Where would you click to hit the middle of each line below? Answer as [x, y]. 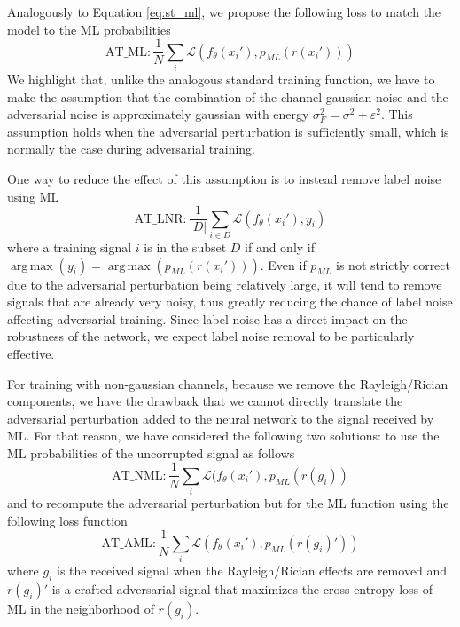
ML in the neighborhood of [81, 609]
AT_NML [137, 476]
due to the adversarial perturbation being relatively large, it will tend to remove [225, 284]
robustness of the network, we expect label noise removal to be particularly [211, 336]
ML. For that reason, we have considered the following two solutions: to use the [223, 436]
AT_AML [127, 543]
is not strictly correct [394, 264]
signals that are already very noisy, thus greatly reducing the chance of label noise [230, 302]
